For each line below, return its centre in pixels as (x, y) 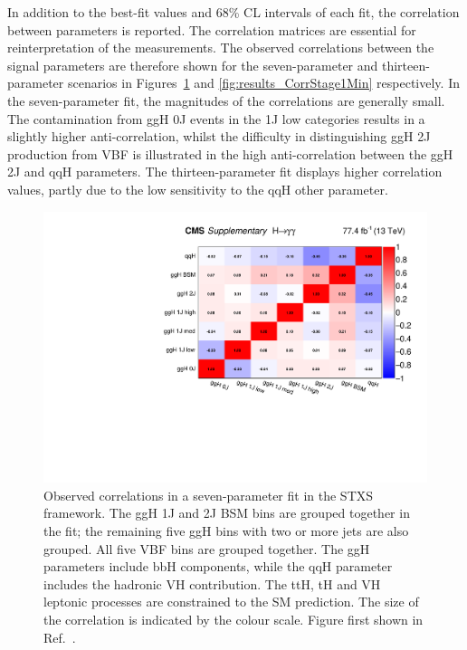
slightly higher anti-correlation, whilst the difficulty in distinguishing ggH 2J (219, 136)
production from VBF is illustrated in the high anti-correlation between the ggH (230, 153)
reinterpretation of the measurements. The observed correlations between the (221, 48)
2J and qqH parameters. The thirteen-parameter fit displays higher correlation (225, 172)
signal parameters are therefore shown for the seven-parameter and (193, 65)
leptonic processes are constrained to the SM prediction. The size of (231, 602)
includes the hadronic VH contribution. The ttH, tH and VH (212, 583)
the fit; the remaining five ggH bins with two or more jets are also (226, 530)
